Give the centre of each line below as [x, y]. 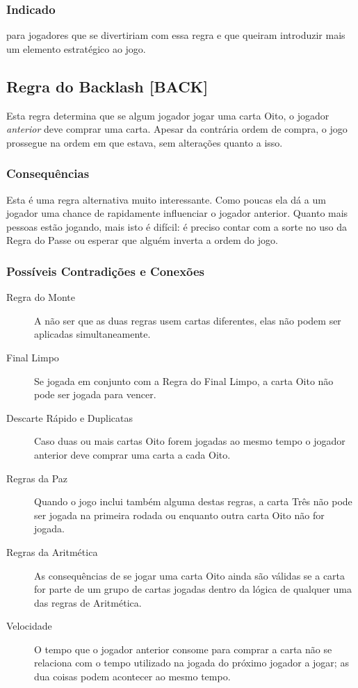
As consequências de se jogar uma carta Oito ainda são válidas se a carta [190, 575]
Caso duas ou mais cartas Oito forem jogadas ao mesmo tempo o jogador [190, 441]
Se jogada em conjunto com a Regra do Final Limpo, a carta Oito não [184, 380]
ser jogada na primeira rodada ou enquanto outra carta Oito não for [179, 515]
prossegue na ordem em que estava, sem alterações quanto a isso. [145, 142]
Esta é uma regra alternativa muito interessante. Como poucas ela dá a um [166, 199]
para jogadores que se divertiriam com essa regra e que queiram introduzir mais [176, 35]
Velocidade [29, 626]
